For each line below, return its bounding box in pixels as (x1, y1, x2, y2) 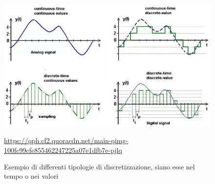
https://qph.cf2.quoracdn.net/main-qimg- (4, 135, 129, 146)
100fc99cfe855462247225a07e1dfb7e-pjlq (4, 145, 122, 155)
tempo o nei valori (4, 171, 59, 181)
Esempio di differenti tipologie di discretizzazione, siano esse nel (4, 161, 195, 171)
